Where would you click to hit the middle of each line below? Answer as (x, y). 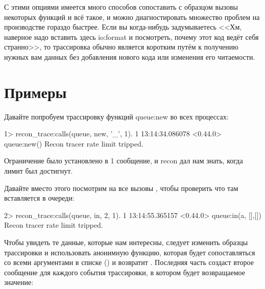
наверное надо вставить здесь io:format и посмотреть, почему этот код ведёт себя (131, 37)
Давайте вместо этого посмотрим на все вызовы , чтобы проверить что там (121, 188)
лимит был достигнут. (39, 171)
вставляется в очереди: (39, 198)
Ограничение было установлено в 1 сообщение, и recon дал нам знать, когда (124, 161)
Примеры (35, 92)
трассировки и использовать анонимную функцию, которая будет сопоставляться (130, 252)
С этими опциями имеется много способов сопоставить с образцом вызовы (121, 7)
